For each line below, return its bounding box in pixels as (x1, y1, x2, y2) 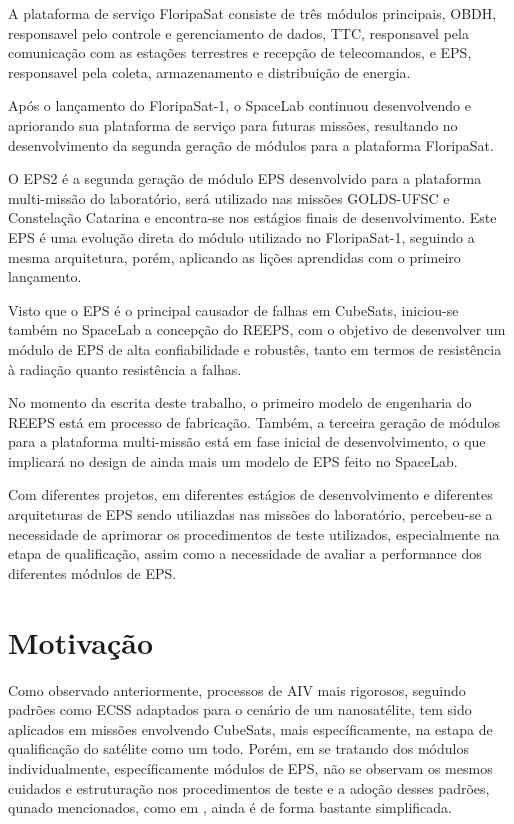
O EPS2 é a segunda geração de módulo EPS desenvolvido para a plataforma (8, 168, 482, 189)
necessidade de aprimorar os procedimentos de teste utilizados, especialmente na (8, 523, 500, 544)
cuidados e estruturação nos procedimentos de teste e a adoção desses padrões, (8, 777, 490, 798)
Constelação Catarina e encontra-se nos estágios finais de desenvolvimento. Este (8, 207, 497, 228)
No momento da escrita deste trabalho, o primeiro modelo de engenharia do (8, 392, 472, 413)
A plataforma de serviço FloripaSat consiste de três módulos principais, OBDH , (8, 3, 497, 23)
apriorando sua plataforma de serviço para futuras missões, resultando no (8, 114, 458, 135)
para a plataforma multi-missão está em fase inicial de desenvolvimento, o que (8, 431, 486, 452)
